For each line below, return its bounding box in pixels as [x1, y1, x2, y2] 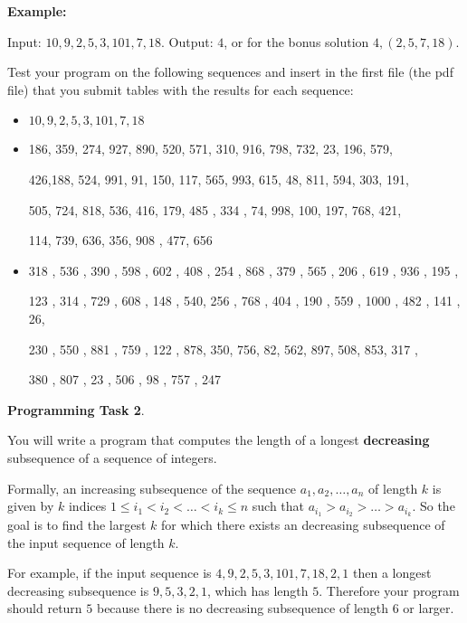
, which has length [206, 581, 309, 599]
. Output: [161, 32, 214, 51]
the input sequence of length [7, 533, 165, 552]
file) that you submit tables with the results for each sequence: [7, 80, 354, 99]
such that [252, 496, 305, 515]
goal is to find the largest [7, 514, 147, 533]
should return [7, 599, 82, 618]
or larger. [403, 599, 454, 618]
